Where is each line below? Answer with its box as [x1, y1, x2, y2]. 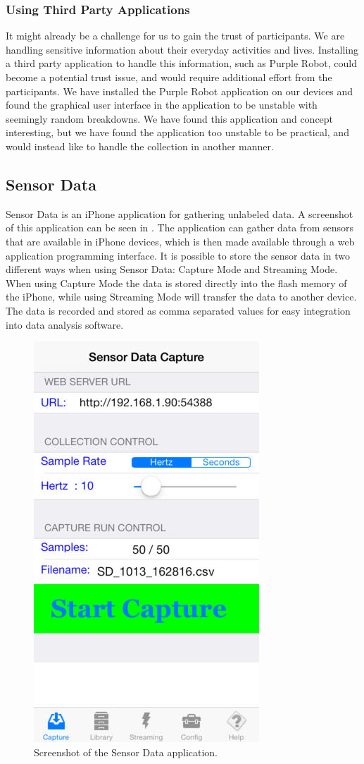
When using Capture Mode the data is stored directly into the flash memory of [6, 275, 347, 290]
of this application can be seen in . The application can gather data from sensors [6, 220, 354, 235]
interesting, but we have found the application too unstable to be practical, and [6, 125, 349, 140]
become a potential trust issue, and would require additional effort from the [6, 70, 332, 84]
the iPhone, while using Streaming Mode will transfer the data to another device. [6, 289, 357, 304]
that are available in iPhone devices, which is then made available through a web [6, 234, 355, 248]
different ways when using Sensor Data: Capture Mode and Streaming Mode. [6, 262, 338, 277]
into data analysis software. [6, 317, 124, 332]
